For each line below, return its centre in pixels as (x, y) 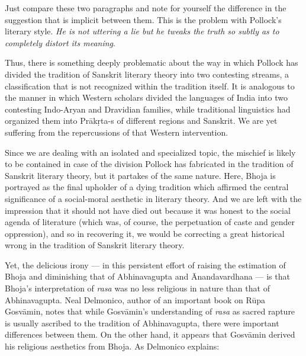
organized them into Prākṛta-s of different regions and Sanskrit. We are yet (141, 121)
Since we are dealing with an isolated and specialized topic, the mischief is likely (150, 152)
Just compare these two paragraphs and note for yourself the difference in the (146, 8)
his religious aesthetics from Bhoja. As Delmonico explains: (112, 346)
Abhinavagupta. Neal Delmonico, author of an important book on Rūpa (135, 299)
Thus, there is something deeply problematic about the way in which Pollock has (152, 62)
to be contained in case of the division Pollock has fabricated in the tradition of (149, 164)
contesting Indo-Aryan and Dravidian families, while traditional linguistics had (148, 109)
